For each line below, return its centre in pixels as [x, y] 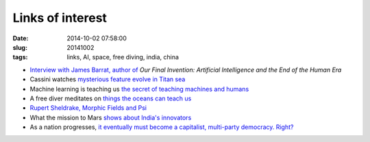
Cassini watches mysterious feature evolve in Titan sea [108, 79]
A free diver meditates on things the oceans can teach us [111, 98]
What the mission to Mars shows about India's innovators [111, 117]
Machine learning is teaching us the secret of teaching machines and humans [139, 89]
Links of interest [60, 18]
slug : [20, 47]
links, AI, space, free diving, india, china [123, 57]
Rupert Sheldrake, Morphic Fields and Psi [88, 108]
